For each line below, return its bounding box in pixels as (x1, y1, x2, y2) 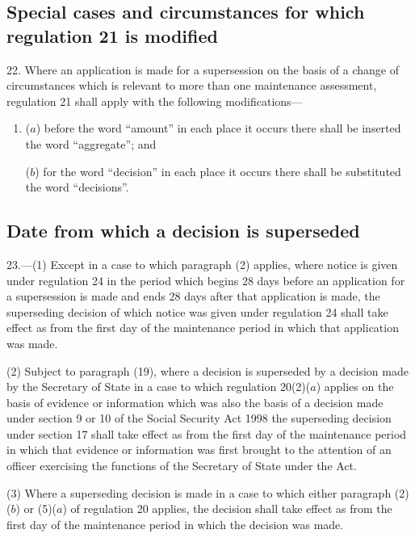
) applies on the (316, 378, 394, 395)
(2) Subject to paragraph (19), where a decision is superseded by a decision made (6, 362, 409, 379)
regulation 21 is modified (6, 23, 218, 48)
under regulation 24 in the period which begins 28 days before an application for (6, 271, 405, 288)
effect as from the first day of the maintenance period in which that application (6, 319, 399, 336)
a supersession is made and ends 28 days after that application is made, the (6, 288, 380, 305)
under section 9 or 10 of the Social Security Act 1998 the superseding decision (6, 410, 392, 427)
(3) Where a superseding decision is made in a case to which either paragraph (6, 484, 392, 501)
